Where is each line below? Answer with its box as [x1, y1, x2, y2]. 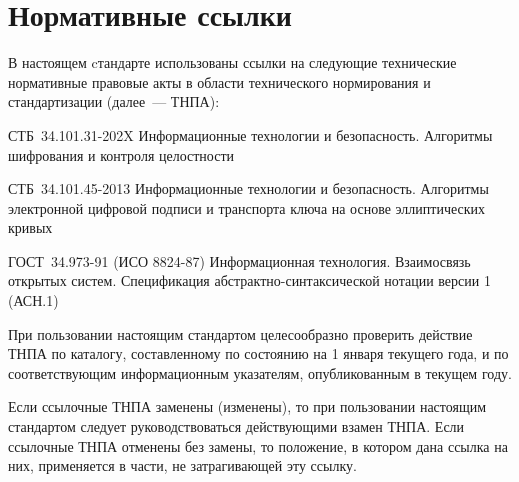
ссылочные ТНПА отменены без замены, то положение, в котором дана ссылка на [8, 435, 508, 456]
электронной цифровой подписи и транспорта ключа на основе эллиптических [8, 197, 486, 218]
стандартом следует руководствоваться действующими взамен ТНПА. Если [8, 416, 465, 437]
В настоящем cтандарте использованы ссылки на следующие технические [8, 52, 457, 73]
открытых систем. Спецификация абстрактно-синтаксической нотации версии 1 [8, 270, 491, 291]
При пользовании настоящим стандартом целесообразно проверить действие [8, 323, 473, 344]
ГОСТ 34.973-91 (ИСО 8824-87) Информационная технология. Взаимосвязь [8, 250, 471, 271]
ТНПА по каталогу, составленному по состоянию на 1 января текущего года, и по [8, 343, 509, 364]
